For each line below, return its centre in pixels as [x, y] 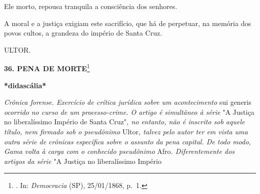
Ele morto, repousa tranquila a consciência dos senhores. [91, 6]
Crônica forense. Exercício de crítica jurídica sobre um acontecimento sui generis [128, 102]
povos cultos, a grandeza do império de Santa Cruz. [83, 33]
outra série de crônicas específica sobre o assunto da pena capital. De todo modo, [127, 141]
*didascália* [25, 85]
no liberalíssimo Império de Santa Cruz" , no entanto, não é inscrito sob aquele [124, 122]
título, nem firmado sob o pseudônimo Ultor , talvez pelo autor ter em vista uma [126, 131]
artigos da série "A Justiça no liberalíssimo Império [83, 161]
